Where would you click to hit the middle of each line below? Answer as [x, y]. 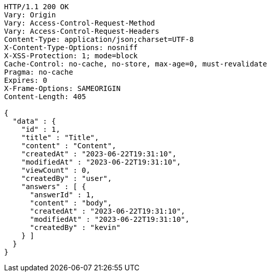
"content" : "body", [71, 203]
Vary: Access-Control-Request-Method [80, 23]
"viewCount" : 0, [56, 170]
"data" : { [34, 121]
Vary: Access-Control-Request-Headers [82, 31]
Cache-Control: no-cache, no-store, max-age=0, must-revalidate [136, 64]
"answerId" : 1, [62, 195]
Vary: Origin [30, 15]
